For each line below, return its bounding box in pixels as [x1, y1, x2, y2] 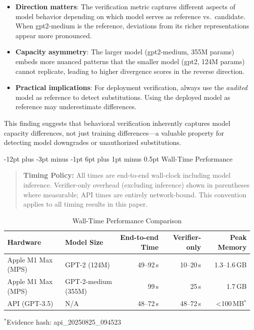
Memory [217, 241, 247, 252]
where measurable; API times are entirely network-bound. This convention [23, 189, 247, 199]
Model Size [65, 237, 104, 247]
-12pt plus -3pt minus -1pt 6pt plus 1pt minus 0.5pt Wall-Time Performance [4, 153, 233, 164]
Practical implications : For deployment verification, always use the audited [15, 82, 248, 93]
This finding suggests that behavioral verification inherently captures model [4, 118, 231, 128]
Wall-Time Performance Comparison [72, 215, 182, 225]
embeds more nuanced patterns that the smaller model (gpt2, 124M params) [15, 56, 245, 66]
